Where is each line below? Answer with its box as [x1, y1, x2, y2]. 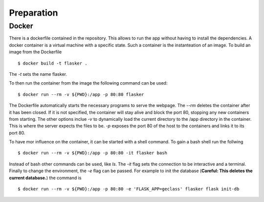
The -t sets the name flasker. [9, 71, 67, 77]
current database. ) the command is [9, 175, 82, 180]
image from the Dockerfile [9, 49, 62, 55]
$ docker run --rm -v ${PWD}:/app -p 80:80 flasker [18, 91, 144, 97]
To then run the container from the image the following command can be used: [9, 80, 168, 86]
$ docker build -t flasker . [18, 60, 88, 66]
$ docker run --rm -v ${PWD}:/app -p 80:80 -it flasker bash [18, 150, 167, 156]
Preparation [9, 7, 58, 18]
